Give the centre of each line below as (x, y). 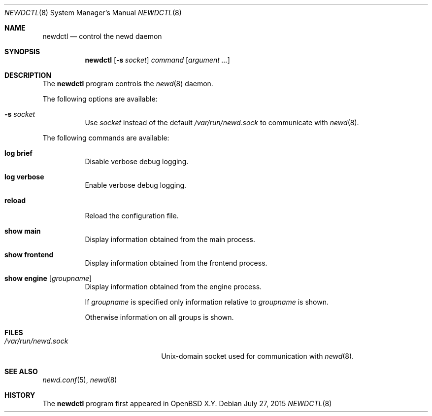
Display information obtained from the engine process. (173, 287)
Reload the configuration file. (132, 216)
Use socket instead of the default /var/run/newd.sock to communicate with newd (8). (222, 122)
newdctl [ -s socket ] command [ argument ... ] (157, 60)
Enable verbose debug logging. (136, 185)
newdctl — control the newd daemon (102, 36)
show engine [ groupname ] (48, 278)
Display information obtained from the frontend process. (176, 263)
